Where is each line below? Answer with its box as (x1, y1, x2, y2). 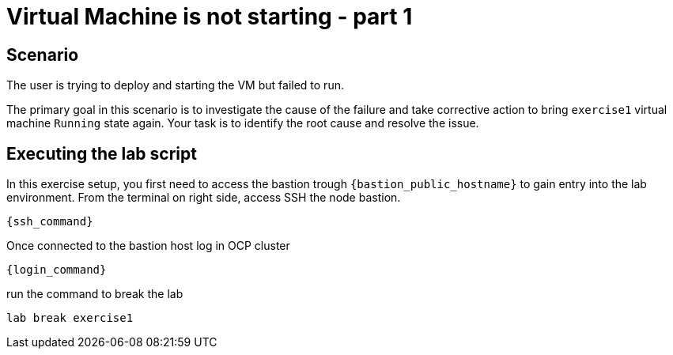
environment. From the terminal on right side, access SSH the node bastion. (6, 191, 401, 205)
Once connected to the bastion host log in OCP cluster (6, 239, 290, 253)
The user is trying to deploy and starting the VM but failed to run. (6, 78, 344, 93)
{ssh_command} (6, 215, 93, 228)
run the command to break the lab (6, 287, 183, 301)
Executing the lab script (6, 143, 197, 164)
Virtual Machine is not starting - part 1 (6, 3, 413, 30)
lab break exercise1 (6, 312, 134, 325)
